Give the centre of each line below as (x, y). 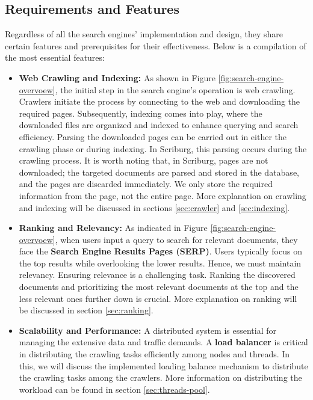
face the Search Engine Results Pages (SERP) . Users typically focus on (160, 251)
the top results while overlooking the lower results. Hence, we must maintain (160, 263)
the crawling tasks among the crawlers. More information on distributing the (160, 377)
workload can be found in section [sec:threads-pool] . (114, 389)
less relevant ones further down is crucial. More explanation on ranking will (158, 298)
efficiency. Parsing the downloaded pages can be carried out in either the (153, 136)
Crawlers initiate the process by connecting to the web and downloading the (160, 101)
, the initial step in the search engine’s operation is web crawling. (175, 89)
